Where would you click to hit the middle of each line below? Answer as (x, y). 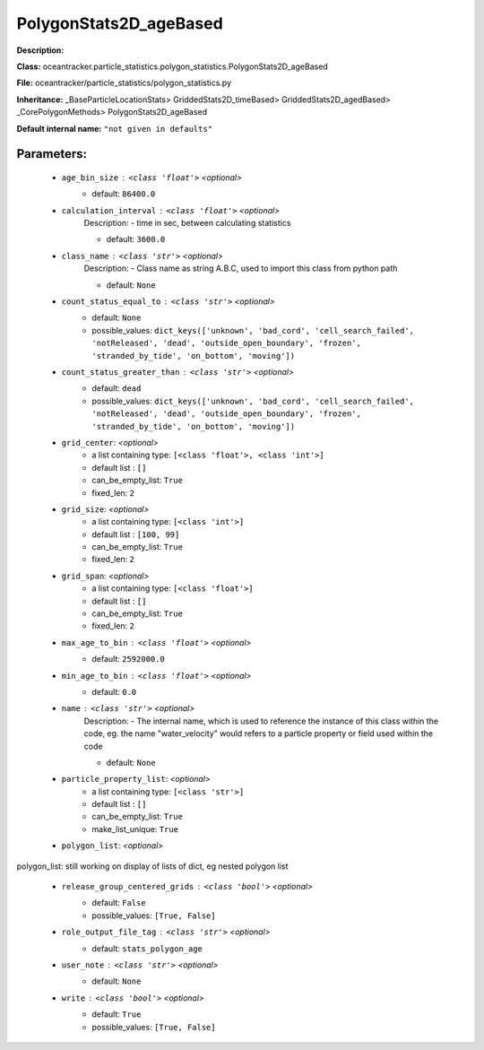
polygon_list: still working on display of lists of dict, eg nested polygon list (152, 866)
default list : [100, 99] (136, 534)
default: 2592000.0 (128, 659)
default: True (117, 1014)
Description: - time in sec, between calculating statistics (187, 223)
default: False (119, 903)
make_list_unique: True (135, 829)
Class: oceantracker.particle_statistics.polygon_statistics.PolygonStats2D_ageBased (173, 66)
